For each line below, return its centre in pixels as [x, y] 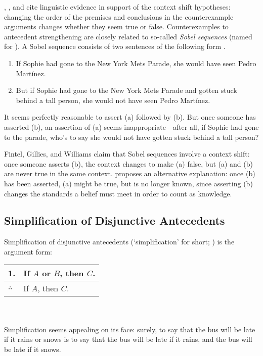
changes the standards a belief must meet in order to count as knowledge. [118, 193]
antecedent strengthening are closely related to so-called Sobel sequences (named [128, 36]
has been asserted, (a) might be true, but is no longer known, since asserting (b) [128, 183]
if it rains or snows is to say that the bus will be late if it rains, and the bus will [128, 339]
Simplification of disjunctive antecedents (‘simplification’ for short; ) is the [119, 242]
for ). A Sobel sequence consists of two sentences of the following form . [115, 46]
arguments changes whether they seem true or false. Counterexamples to [116, 27]
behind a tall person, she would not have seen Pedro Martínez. [113, 100]
